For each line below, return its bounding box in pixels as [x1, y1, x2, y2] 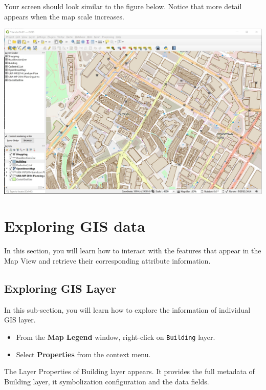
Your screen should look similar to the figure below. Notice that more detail [4, 1, 242, 11]
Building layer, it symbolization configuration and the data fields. [4, 376, 209, 386]
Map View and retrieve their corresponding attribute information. [4, 255, 211, 266]
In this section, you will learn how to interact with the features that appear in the [4, 245, 261, 256]
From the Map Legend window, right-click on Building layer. [16, 331, 215, 342]
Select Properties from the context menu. [16, 349, 151, 359]
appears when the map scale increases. [4, 11, 124, 21]
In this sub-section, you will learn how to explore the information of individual [4, 304, 251, 315]
